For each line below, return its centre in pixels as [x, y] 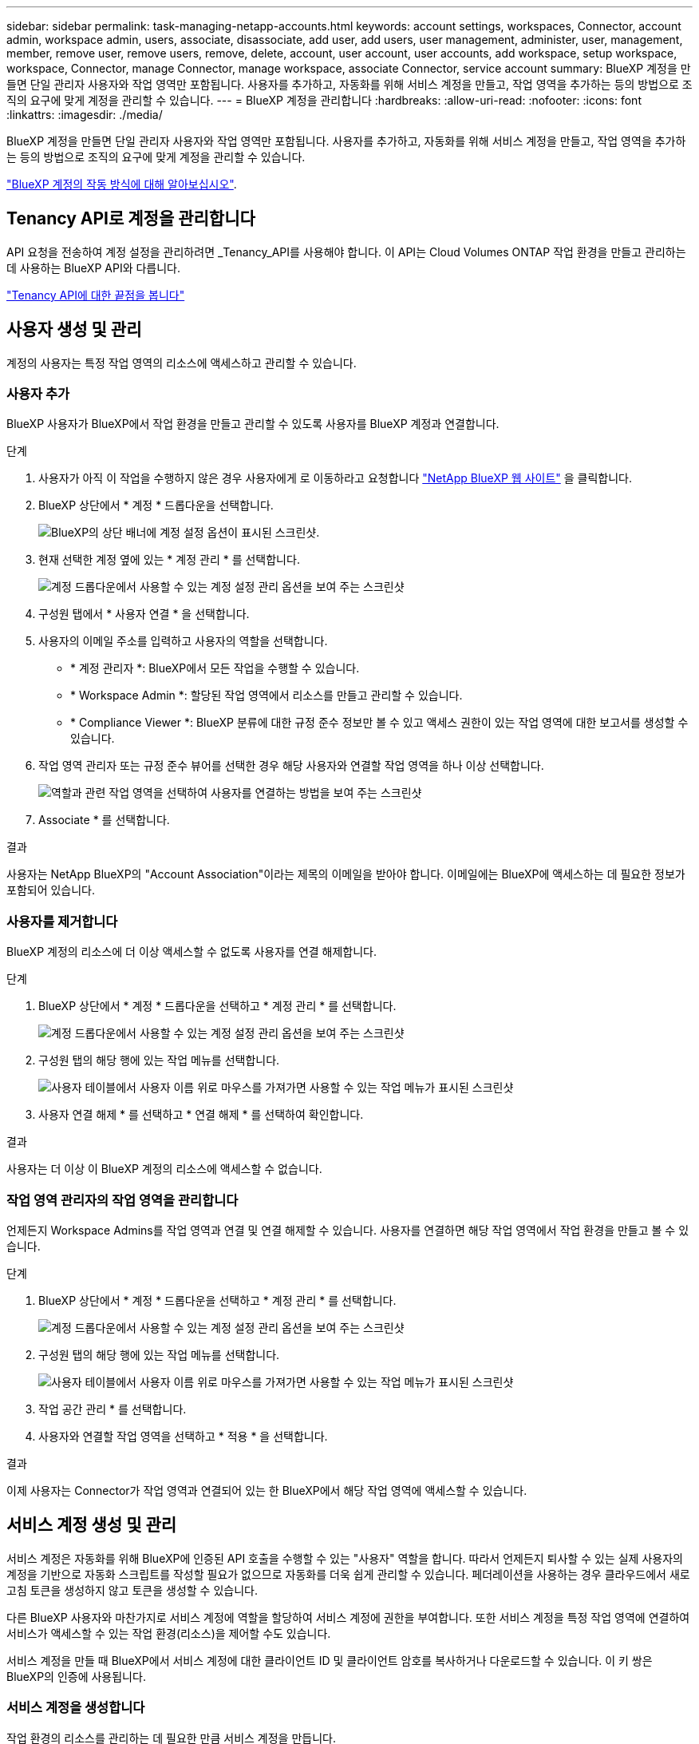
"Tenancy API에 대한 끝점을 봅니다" [96, 295]
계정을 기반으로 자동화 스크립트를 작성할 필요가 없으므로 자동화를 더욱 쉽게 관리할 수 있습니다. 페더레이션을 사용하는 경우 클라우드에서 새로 [348, 1574]
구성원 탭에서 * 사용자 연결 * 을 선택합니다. [144, 614]
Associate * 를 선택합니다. [104, 820]
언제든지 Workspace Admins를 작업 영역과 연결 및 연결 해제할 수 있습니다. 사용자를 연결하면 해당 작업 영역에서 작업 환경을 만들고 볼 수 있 [348, 1230]
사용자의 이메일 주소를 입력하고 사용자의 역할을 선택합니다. [183, 641]
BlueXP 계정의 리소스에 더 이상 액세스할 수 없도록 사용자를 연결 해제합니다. [192, 952]
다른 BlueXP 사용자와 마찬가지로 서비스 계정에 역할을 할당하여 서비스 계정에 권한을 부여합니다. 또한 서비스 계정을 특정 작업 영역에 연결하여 [348, 1617]
